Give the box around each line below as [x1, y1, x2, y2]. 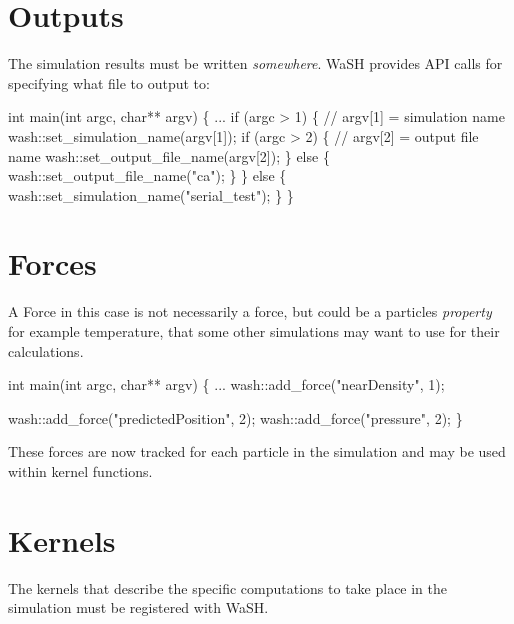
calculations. [8, 340, 84, 361]
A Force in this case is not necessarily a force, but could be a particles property [8, 301, 492, 322]
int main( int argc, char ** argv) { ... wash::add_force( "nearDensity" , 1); [8, 374, 445, 395]
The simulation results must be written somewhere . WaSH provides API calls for [8, 53, 503, 74]
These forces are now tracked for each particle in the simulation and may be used [8, 441, 506, 462]
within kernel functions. [8, 460, 153, 481]
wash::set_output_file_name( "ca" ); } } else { [8, 165, 287, 186]
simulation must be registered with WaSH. [8, 597, 269, 618]
